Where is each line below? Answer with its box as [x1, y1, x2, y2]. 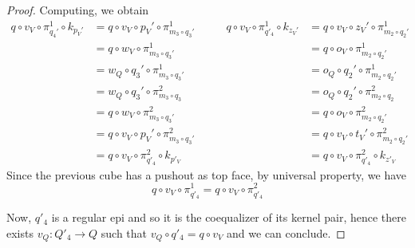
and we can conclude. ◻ [227, 224, 346, 241]
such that [101, 224, 148, 241]
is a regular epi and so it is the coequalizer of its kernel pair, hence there [51, 209, 406, 226]
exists [6, 224, 34, 241]
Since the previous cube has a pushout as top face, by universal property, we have [6, 166, 407, 183]
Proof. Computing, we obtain [6, 2, 149, 18]
